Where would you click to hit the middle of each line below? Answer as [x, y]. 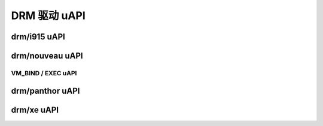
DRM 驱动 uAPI [48, 16]
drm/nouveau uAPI [47, 56]
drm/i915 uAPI [38, 37]
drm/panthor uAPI [45, 90]
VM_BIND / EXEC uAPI [44, 73]
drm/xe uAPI [35, 110]
